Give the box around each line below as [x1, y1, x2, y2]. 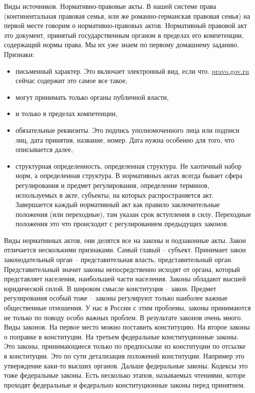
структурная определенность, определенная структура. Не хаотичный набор [15, 160, 242, 171]
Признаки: [4, 49, 35, 59]
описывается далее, [15, 144, 73, 154]
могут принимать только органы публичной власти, [15, 91, 169, 102]
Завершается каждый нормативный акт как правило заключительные [15, 199, 220, 210]
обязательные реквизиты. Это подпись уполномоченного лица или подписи [15, 124, 240, 135]
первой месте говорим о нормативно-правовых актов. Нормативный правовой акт [4, 20, 247, 30]
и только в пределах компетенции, [15, 108, 118, 119]
